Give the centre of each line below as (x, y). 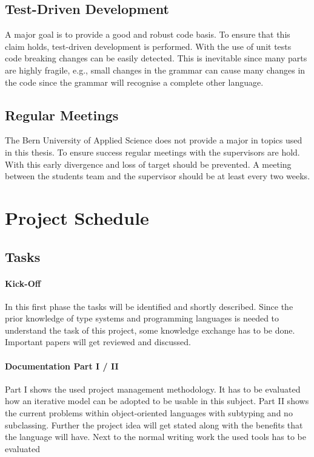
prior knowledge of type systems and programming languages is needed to (142, 318)
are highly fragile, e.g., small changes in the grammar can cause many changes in (155, 70)
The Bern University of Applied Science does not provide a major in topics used (154, 140)
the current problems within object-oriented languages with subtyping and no (149, 413)
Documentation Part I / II (62, 366)
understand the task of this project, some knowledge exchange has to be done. (150, 330)
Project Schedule (77, 217)
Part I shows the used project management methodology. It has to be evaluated (153, 389)
